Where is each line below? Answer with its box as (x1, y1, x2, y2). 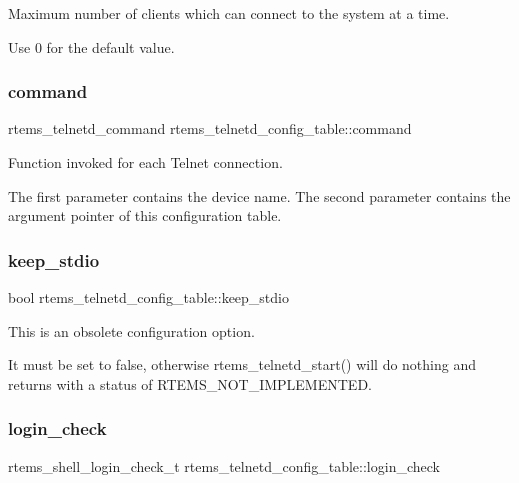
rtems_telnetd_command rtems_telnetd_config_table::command (8, 118, 412, 139)
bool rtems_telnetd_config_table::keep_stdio (8, 287, 289, 307)
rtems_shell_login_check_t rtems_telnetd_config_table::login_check (8, 455, 440, 476)
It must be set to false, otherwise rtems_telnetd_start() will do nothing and (8, 354, 477, 375)
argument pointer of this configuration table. (8, 205, 282, 226)
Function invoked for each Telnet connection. (8, 152, 283, 172)
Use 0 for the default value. (8, 36, 175, 57)
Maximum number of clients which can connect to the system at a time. (8, 3, 450, 23)
